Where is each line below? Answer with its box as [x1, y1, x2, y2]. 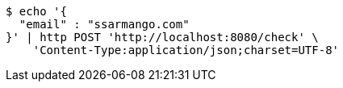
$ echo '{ [6, 5, 67, 18]
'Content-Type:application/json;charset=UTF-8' [32, 44, 340, 57]
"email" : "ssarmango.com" [19, 18, 190, 31]
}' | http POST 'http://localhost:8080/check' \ [6, 31, 319, 44]
